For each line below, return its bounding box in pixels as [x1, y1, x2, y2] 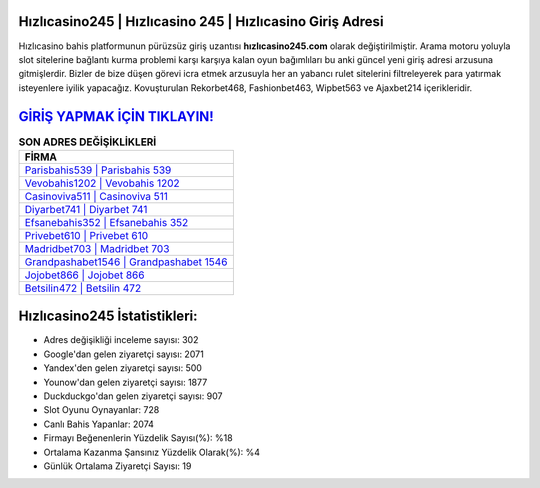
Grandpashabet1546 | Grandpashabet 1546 [24, 255, 228, 269]
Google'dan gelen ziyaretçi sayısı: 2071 [43, 348, 204, 360]
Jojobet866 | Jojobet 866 [24, 268, 145, 282]
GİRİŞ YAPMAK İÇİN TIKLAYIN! [18, 108, 214, 125]
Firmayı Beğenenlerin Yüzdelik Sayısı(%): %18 [43, 432, 234, 444]
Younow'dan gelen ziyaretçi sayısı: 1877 [43, 376, 208, 388]
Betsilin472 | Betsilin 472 [24, 281, 142, 295]
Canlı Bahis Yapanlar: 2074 [43, 418, 155, 430]
